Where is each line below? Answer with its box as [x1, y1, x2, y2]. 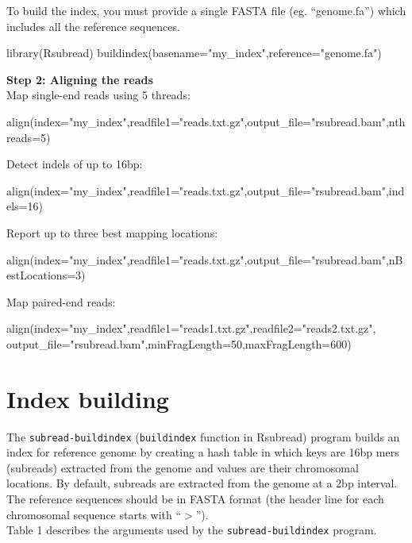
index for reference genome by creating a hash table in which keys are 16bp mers [6, 444, 399, 460]
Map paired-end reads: [6, 293, 116, 310]
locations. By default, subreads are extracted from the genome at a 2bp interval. [6, 475, 398, 491]
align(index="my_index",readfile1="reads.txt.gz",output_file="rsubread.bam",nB [6, 251, 403, 268]
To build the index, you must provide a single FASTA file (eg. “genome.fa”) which [6, 2, 406, 18]
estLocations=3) [6, 267, 86, 283]
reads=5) [6, 129, 51, 145]
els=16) [6, 198, 43, 214]
